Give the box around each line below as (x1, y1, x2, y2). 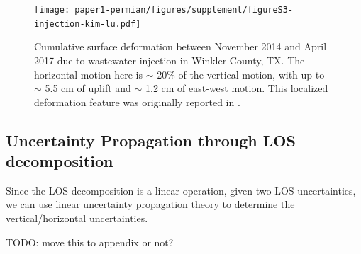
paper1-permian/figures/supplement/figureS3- (74, 5, 294, 15)
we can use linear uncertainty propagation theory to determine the (6, 197, 295, 212)
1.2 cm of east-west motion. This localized (145, 81, 328, 96)
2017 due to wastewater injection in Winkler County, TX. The (34, 52, 305, 67)
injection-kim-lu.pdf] (34, 18, 141, 29)
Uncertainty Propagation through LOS (6, 129, 296, 151)
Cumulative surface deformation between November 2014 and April (34, 39, 327, 54)
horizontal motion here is (34, 67, 143, 81)
